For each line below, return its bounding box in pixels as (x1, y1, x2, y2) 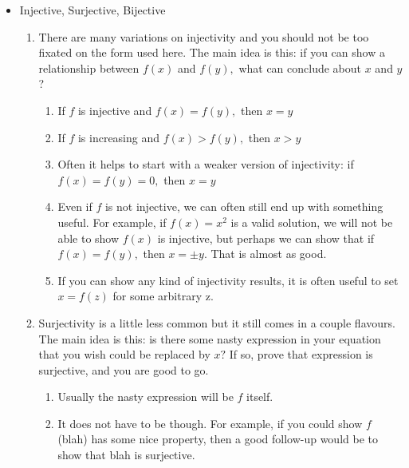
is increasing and (77, 129, 160, 145)
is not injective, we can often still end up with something (104, 198, 383, 215)
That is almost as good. (210, 245, 327, 262)
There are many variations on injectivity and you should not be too (38, 28, 369, 45)
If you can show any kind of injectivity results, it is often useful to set (57, 272, 399, 288)
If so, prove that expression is (229, 346, 373, 363)
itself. (246, 388, 273, 405)
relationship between (38, 59, 140, 76)
